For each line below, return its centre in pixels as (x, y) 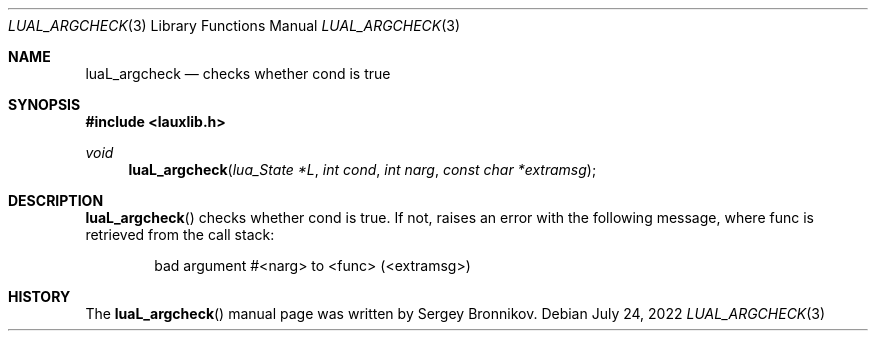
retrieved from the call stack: (180, 234)
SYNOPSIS (44, 104)
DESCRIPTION (56, 200)
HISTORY (39, 296)
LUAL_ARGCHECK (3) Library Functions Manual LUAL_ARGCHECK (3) (234, 25)
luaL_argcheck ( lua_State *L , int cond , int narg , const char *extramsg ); (362, 169)
